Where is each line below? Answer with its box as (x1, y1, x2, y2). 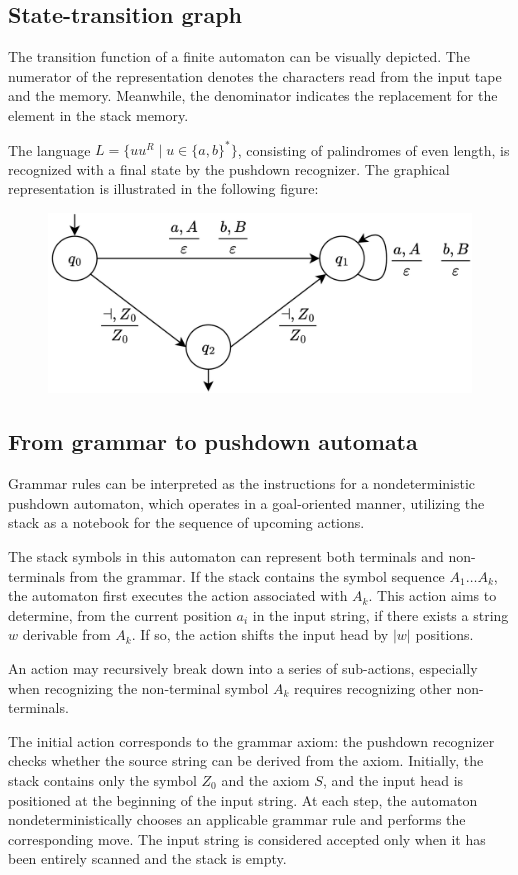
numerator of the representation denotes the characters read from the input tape (8, 65, 502, 86)
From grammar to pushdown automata (8, 426, 418, 457)
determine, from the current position (8, 604, 232, 625)
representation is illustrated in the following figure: (8, 178, 319, 199)
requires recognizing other (294, 677, 452, 698)
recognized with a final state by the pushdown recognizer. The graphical (8, 158, 450, 179)
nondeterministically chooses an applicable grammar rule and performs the (8, 809, 466, 830)
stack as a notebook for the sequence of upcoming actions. (8, 512, 365, 533)
